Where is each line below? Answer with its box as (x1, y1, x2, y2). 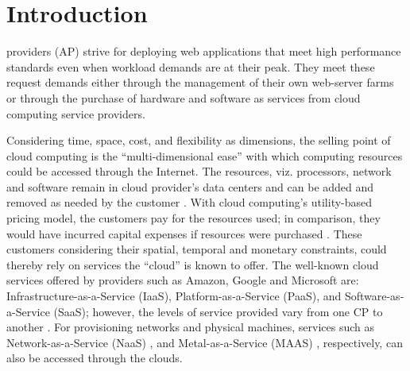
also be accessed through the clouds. (6, 350, 183, 366)
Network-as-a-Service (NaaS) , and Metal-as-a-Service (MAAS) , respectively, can (6, 334, 403, 350)
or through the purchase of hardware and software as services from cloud (6, 89, 361, 106)
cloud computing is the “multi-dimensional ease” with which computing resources (6, 147, 403, 164)
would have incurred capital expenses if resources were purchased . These (6, 225, 362, 242)
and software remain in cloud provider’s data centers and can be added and (6, 178, 374, 195)
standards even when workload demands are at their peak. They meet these (6, 58, 375, 75)
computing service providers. (6, 105, 145, 122)
